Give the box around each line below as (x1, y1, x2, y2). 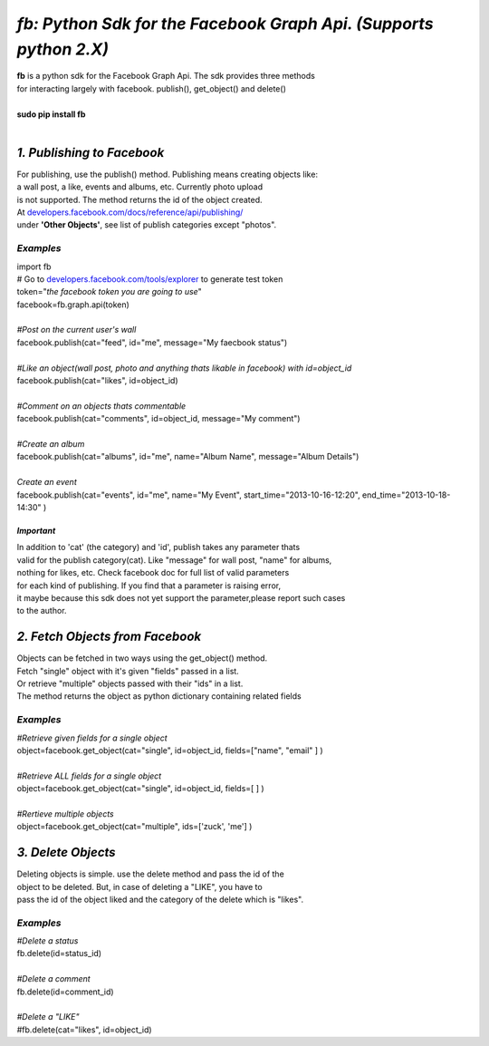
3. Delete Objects (16, 845, 117, 860)
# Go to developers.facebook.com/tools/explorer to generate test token (16, 273, 283, 285)
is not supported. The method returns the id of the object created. (16, 194, 263, 205)
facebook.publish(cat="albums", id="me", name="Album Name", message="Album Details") (16, 451, 360, 462)
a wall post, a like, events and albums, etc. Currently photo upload (16, 181, 263, 192)
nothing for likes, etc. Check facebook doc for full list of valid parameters (16, 567, 290, 578)
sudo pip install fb (16, 109, 86, 120)
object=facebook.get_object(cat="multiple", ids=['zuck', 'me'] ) (16, 821, 253, 832)
